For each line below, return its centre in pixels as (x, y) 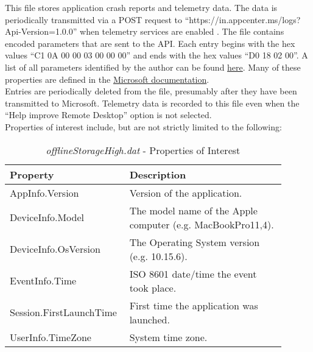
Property (32, 174)
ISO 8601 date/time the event (193, 273)
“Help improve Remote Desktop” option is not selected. (108, 115)
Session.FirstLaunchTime (63, 312)
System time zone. (168, 337)
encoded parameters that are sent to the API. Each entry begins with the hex (150, 43)
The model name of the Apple (193, 210)
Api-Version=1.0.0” (41, 31)
